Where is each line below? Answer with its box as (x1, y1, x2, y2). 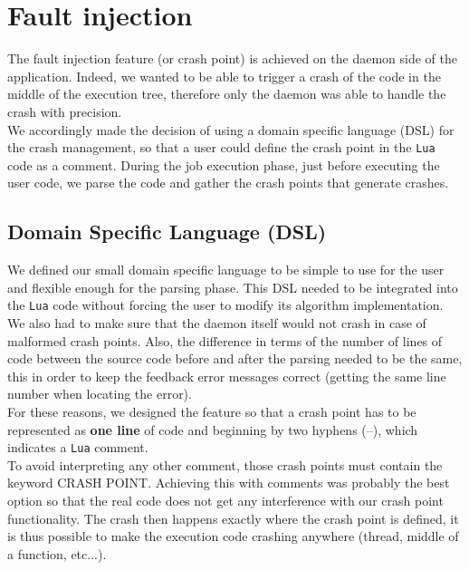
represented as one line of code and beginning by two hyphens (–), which (7, 420, 418, 439)
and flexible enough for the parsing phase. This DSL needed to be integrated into (7, 277, 458, 296)
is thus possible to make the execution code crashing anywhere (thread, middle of (7, 527, 459, 546)
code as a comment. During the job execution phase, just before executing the (7, 155, 440, 174)
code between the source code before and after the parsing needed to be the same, (7, 349, 463, 368)
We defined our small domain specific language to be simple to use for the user (7, 260, 445, 279)
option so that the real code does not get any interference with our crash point (7, 490, 444, 509)
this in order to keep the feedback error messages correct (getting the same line (7, 366, 446, 385)
